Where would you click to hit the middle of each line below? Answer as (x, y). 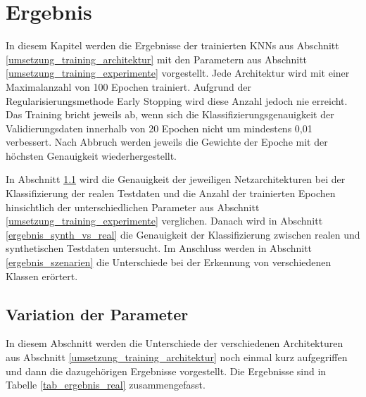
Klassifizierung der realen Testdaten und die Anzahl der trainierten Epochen (171, 193)
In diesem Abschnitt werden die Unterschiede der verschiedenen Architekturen (175, 343)
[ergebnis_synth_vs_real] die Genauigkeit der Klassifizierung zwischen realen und (183, 234)
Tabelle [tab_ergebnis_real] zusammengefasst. (106, 385)
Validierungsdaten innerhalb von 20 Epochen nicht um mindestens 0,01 (159, 128)
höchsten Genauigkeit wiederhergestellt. (91, 155)
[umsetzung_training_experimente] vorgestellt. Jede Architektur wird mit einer (178, 73)
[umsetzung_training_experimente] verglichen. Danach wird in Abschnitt (164, 221)
